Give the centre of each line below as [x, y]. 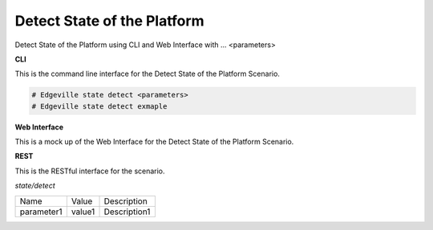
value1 [83, 212]
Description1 [127, 212]
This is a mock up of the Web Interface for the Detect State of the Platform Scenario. [154, 142]
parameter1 [41, 212]
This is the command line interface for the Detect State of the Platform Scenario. [148, 74]
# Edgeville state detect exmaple [99, 106]
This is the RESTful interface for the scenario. [90, 171]
